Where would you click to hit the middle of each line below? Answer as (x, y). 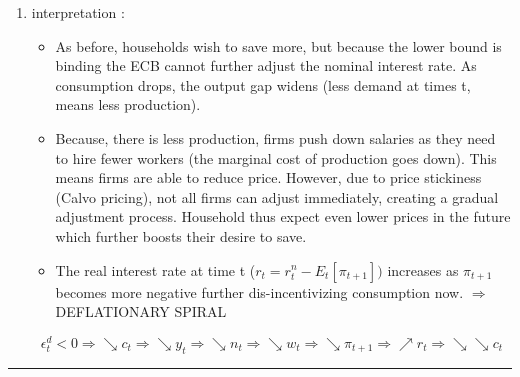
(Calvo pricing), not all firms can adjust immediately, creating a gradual (277, 196)
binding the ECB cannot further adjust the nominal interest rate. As (266, 65)
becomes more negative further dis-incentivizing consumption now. (259, 291)
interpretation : (78, 12)
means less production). (128, 104)
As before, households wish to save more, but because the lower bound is (278, 45)
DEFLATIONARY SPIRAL (141, 311)
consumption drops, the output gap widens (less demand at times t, (263, 84)
